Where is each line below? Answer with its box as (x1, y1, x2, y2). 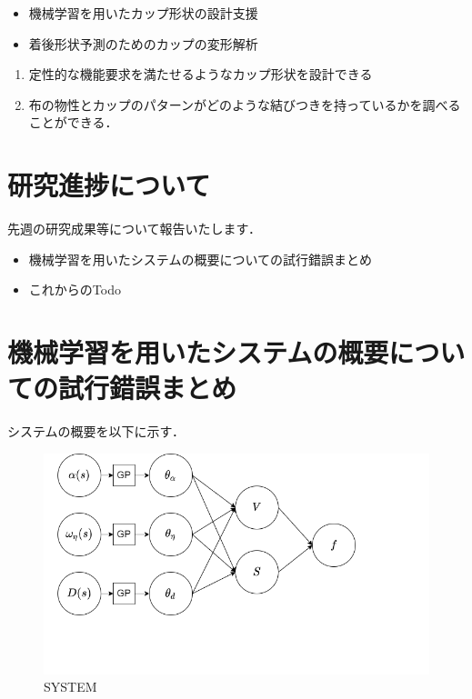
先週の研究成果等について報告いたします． (7, 219, 262, 238)
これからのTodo (28, 280, 121, 299)
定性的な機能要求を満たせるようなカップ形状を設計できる (28, 65, 373, 84)
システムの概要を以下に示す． (7, 422, 186, 441)
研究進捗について (7, 166, 211, 204)
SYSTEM (44, 677, 97, 696)
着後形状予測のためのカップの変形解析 (28, 34, 258, 53)
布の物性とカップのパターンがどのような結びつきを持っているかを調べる (28, 95, 461, 114)
